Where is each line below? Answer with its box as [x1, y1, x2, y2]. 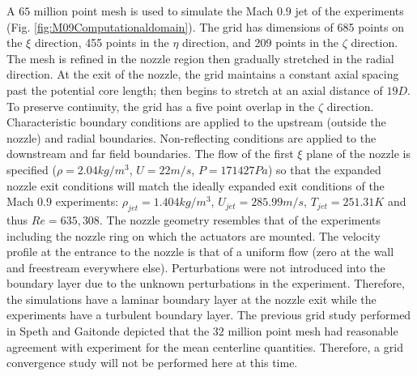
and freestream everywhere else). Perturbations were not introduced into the [6, 258, 385, 276]
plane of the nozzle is [306, 145, 411, 162]
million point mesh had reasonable [228, 323, 398, 340]
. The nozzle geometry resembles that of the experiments [99, 211, 381, 228]
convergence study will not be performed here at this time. [6, 354, 298, 371]
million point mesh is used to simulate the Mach [33, 2, 274, 19]
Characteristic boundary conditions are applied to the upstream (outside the [6, 113, 386, 130]
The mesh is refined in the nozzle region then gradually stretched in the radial [6, 49, 394, 66]
